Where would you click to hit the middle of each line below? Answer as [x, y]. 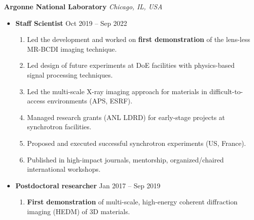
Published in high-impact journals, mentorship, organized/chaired [125, 159]
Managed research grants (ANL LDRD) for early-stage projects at [126, 117]
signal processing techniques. [70, 74]
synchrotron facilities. [59, 127]
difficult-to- [226, 91]
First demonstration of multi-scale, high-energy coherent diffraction [132, 202]
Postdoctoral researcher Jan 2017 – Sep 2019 [88, 185]
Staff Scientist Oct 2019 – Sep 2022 [71, 23]
